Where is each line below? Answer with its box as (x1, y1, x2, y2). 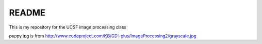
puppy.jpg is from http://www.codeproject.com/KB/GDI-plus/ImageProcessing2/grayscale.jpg (9, 33, 196, 39)
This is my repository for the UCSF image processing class (9, 24, 127, 30)
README (9, 7, 46, 18)
